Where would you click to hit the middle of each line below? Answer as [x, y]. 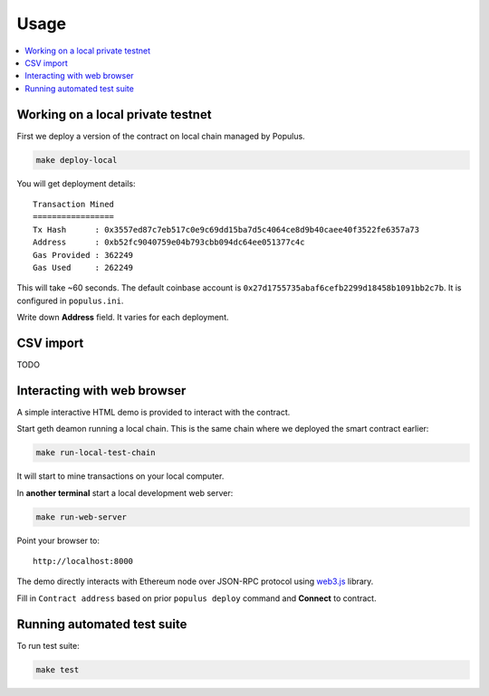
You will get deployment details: [76, 183]
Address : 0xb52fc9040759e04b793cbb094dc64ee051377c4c [169, 243]
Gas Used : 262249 [83, 267]
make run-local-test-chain [96, 453]
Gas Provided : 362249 [83, 255]
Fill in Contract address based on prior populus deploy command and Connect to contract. [197, 598]
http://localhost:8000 [83, 562]
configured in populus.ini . [70, 300]
